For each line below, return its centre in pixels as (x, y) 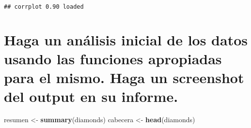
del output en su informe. (91, 96)
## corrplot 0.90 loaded (44, 7)
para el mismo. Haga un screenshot (124, 78)
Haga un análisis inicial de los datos (126, 39)
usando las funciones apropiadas (113, 58)
